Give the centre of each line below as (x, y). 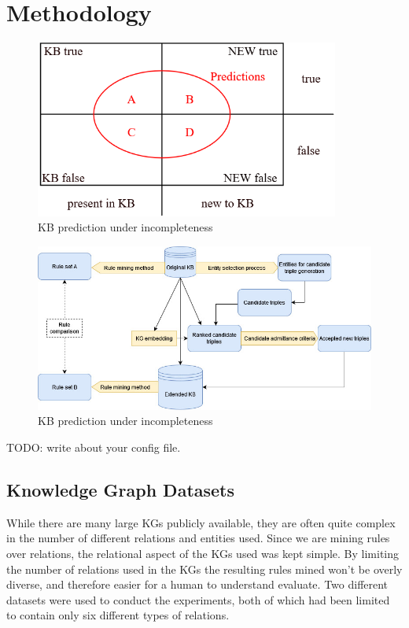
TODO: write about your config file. (94, 447)
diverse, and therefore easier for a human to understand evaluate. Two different (197, 584)
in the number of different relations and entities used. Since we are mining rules (198, 538)
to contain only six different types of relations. (118, 615)
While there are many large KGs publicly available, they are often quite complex (201, 522)
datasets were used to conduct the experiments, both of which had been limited (198, 599)
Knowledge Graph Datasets (121, 489)
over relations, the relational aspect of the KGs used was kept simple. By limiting (203, 553)
